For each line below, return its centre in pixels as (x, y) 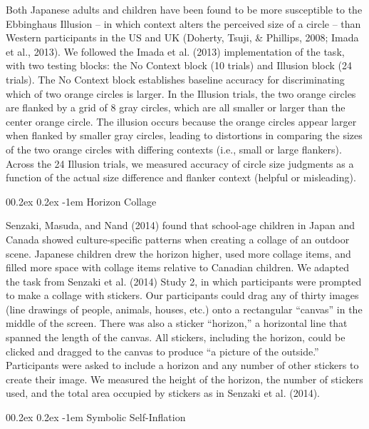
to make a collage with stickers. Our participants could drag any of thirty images (182, 295)
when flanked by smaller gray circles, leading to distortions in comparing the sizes (184, 135)
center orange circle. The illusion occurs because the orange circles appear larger (181, 121)
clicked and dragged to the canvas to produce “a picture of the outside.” (162, 351)
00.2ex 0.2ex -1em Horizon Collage (81, 201)
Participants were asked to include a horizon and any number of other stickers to (182, 365)
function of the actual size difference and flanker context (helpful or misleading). (181, 177)
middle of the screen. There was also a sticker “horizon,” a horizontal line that (177, 323)
